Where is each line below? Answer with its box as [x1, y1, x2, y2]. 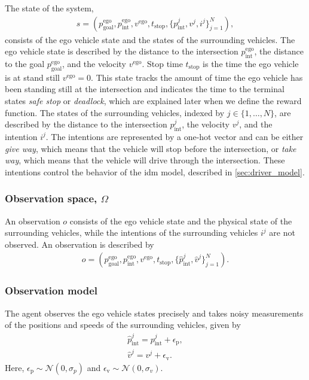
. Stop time [142, 57, 183, 70]
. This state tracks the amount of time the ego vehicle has [91, 71, 303, 83]
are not [269, 226, 295, 239]
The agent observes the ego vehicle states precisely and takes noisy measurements [5, 306, 304, 319]
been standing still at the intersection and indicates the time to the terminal [5, 83, 284, 95]
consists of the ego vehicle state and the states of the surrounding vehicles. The [5, 33, 295, 45]
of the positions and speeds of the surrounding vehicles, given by [5, 318, 241, 331]
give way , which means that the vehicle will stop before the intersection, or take [5, 142, 296, 154]
